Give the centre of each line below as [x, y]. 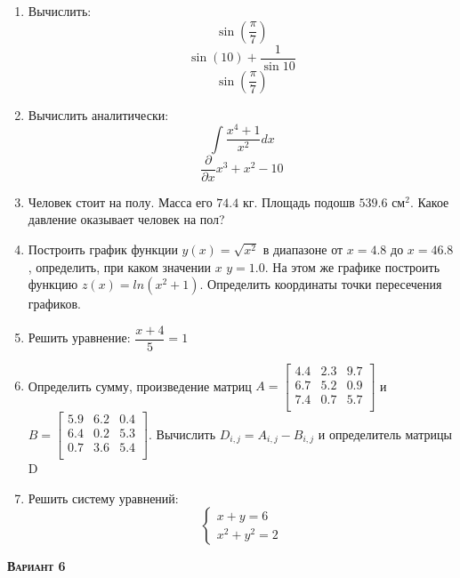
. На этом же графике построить [352, 266]
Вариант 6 [36, 566]
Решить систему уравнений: [103, 498]
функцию [53, 284]
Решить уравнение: [79, 337]
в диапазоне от [303, 249]
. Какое [429, 201]
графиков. [54, 304]
